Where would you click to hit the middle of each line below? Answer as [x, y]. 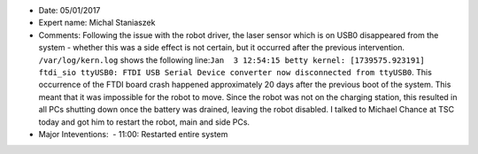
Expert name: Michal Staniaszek [97, 23]
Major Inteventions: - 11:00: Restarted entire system [133, 134]
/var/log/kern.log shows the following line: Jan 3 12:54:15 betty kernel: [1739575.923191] [231, 60]
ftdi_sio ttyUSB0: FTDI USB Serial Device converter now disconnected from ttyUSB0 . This [235, 72]
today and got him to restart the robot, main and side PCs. [144, 122]
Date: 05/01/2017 [69, 10]
